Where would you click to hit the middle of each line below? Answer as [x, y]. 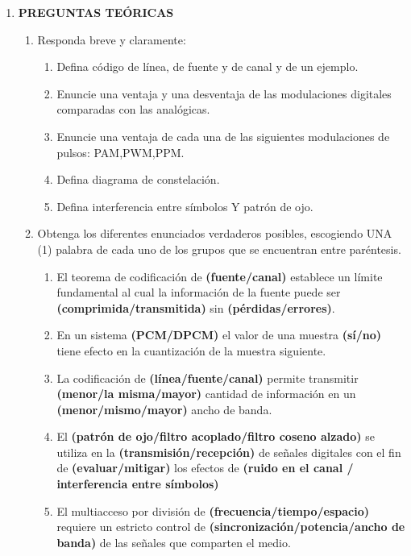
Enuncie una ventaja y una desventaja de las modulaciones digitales [224, 93]
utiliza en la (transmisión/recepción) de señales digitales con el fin [229, 452]
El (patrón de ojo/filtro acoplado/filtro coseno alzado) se [216, 436]
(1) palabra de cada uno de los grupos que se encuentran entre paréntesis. [219, 249]
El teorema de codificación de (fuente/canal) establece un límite [220, 276]
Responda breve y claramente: [112, 39]
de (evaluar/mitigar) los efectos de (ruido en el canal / [205, 468]
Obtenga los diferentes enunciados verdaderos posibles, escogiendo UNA [215, 233]
